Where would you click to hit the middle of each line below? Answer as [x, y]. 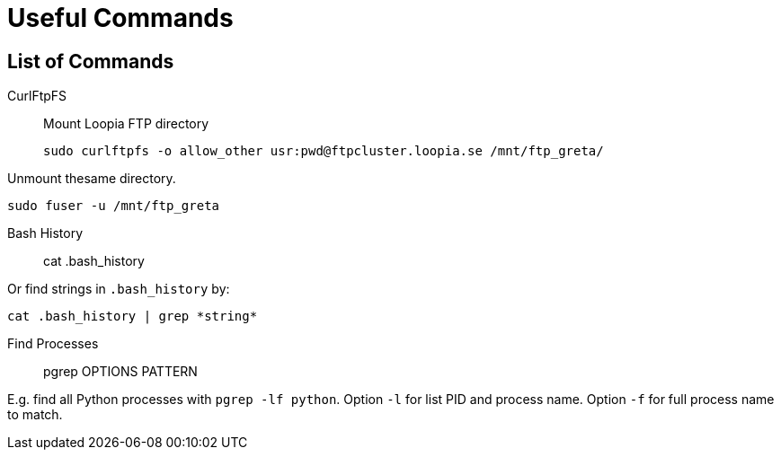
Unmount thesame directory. [92, 179]
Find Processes [53, 344]
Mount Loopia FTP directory [126, 124]
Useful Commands [120, 18]
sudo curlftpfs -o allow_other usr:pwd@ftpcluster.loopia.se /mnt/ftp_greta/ [324, 151]
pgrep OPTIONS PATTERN [120, 372]
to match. [35, 415]
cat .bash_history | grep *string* [133, 316]
